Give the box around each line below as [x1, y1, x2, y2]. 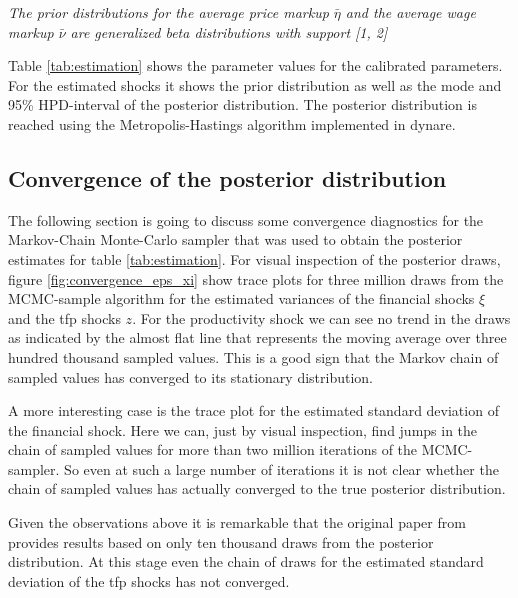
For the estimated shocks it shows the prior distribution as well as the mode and [8, 74, 502, 95]
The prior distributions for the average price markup [8, 2, 329, 22]
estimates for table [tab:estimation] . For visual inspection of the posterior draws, [8, 248, 501, 269]
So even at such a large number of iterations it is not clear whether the [64, 458, 499, 479]
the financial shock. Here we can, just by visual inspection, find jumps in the [8, 419, 478, 440]
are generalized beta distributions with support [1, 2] [70, 21, 388, 42]
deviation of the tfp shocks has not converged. [8, 570, 290, 591]
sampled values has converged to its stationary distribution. [8, 366, 373, 387]
